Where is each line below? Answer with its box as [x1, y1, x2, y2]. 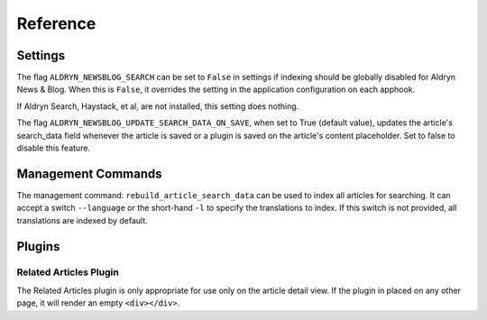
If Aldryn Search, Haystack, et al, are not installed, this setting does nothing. [16, 100, 299, 112]
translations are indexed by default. [16, 215, 148, 225]
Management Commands [16, 166, 162, 181]
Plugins [16, 239, 60, 254]
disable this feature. [16, 142, 90, 153]
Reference [16, 14, 96, 33]
